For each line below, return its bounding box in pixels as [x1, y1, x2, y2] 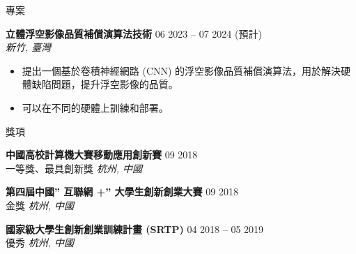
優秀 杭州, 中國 [6, 235, 74, 250]
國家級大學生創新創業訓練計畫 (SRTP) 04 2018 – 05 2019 [6, 221, 264, 236]
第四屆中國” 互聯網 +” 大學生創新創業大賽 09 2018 [6, 184, 238, 199]
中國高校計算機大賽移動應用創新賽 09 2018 [6, 147, 198, 162]
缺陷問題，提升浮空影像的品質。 [31, 77, 178, 91]
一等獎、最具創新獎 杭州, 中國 [6, 160, 142, 175]
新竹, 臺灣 [6, 40, 52, 54]
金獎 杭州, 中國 [6, 197, 74, 212]
